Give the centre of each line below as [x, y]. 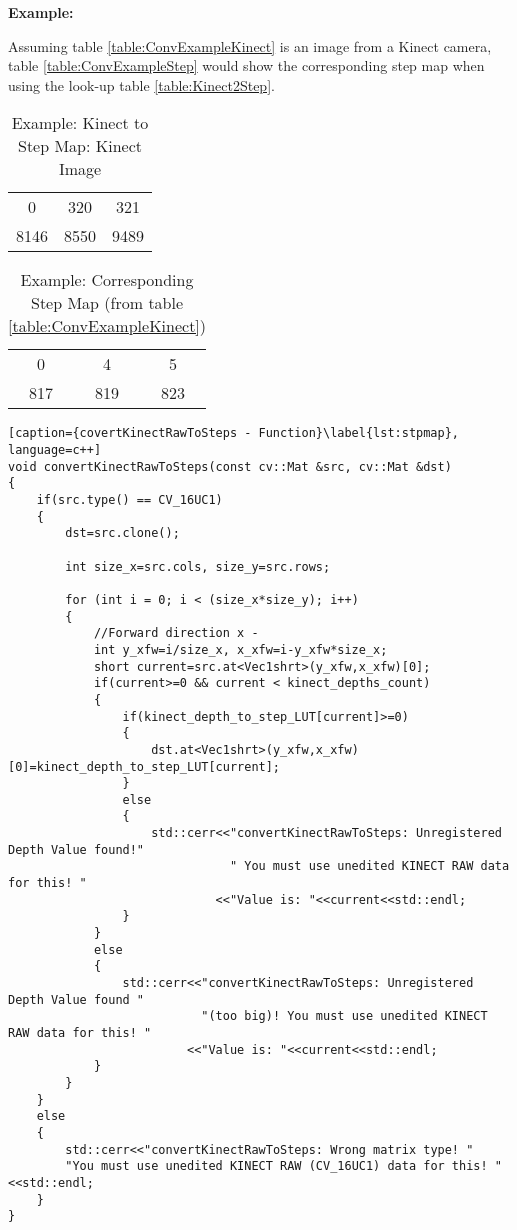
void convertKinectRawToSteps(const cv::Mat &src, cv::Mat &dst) [230, 466]
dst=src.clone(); [122, 533]
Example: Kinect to [80, 123]
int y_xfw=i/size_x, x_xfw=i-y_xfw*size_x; [240, 649]
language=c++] [55, 450]
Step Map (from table [107, 303]
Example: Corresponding [107, 280]
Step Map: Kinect [80, 146]
